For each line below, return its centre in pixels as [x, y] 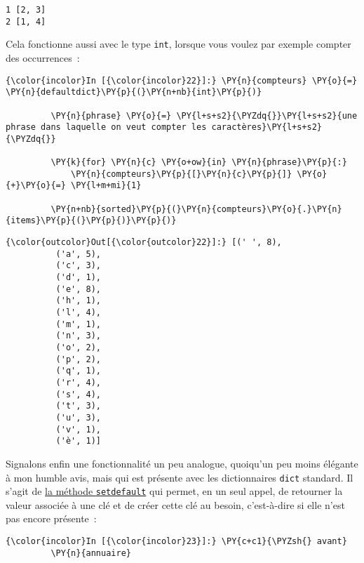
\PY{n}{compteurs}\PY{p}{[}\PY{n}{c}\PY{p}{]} [182, 174]
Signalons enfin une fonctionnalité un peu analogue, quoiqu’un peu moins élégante [182, 463]
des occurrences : [43, 57]
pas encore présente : [51, 518]
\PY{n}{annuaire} [91, 553]
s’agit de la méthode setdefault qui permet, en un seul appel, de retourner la [174, 491]
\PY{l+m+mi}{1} [106, 186]
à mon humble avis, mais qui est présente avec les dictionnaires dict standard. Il [180, 477]
